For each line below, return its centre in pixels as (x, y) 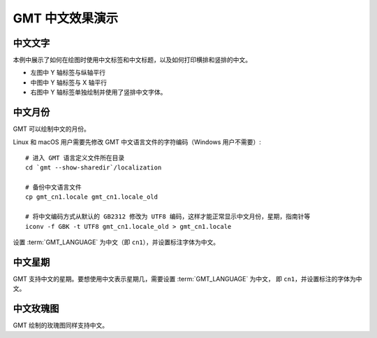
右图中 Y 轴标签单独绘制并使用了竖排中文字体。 (98, 92)
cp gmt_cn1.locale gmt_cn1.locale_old (92, 197)
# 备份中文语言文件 (53, 188)
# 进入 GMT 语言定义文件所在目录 (75, 158)
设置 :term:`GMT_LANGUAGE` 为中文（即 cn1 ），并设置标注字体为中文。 (116, 242)
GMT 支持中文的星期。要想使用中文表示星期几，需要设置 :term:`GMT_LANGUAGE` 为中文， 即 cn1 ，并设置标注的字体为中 (187, 279)
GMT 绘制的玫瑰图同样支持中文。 (61, 325)
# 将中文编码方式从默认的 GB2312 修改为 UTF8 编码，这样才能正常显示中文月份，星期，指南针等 (168, 217)
